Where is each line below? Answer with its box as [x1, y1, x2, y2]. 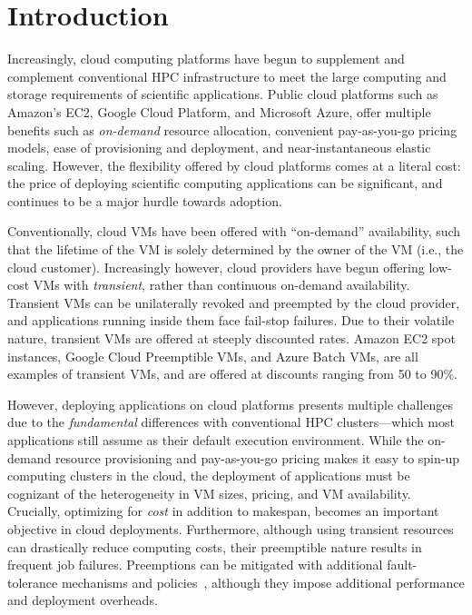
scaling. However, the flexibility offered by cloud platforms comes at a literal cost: [7, 155, 461, 174]
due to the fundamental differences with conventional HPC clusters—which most [7, 412, 455, 431]
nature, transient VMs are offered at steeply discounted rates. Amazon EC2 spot [7, 329, 456, 348]
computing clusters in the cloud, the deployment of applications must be [7, 466, 410, 485]
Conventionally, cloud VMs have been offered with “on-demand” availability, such [7, 222, 461, 241]
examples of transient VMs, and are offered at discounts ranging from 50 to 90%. [7, 364, 458, 383]
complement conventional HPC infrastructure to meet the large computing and [7, 66, 447, 85]
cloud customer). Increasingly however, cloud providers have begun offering [7, 257, 425, 276]
